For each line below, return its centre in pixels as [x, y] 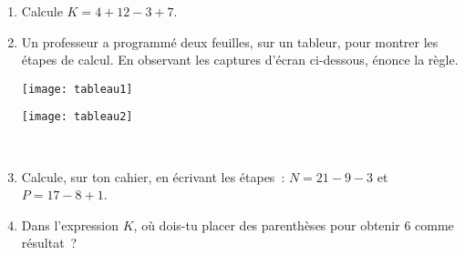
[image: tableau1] [77, 89]
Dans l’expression [70, 224]
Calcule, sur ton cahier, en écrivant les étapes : [153, 176]
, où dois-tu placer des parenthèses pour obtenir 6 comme [294, 224]
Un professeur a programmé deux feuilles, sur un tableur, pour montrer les [230, 41]
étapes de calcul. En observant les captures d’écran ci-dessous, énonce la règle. [240, 60]
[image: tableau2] [77, 117]
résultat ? [49, 243]
